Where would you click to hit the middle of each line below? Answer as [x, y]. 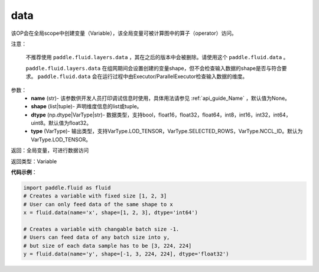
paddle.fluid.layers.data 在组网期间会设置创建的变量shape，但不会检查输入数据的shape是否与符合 [154, 68]
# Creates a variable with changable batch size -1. [101, 229]
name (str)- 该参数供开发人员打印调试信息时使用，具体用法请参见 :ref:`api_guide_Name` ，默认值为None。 [161, 98]
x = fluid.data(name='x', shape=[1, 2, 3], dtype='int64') [110, 213]
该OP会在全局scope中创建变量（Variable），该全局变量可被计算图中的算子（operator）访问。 [124, 33]
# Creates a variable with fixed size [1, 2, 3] [95, 196]
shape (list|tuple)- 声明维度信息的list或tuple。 [87, 106]
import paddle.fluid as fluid [67, 188]
